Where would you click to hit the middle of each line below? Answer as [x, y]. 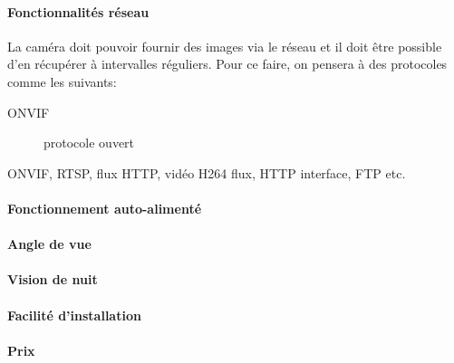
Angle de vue [49, 244]
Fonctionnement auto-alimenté [105, 208]
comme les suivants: [62, 81]
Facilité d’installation [74, 315]
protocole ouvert [89, 143]
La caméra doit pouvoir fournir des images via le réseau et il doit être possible [225, 46]
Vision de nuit [53, 279]
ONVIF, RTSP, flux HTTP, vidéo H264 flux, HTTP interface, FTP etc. [207, 172]
